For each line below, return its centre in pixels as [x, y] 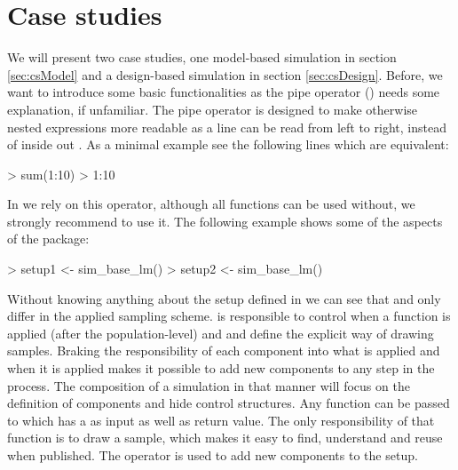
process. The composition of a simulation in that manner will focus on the [209, 385]
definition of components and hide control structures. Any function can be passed [229, 403]
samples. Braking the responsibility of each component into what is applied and [224, 351]
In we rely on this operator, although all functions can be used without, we [211, 204]
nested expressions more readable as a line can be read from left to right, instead [227, 127]
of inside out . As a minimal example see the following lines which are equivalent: [228, 144]
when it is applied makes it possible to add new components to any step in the [221, 368]
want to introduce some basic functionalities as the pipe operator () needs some [224, 92]
